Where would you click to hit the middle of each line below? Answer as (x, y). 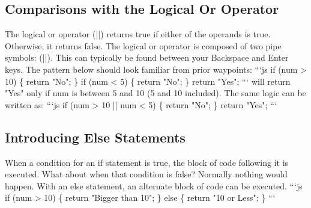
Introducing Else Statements (95, 137)
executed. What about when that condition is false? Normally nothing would (146, 174)
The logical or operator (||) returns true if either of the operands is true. (138, 34)
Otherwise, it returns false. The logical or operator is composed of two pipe (143, 45)
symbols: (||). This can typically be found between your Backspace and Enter (147, 57)
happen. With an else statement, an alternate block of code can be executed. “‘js (154, 185)
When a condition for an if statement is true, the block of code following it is (147, 162)
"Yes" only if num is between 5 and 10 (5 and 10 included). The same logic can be (155, 93)
